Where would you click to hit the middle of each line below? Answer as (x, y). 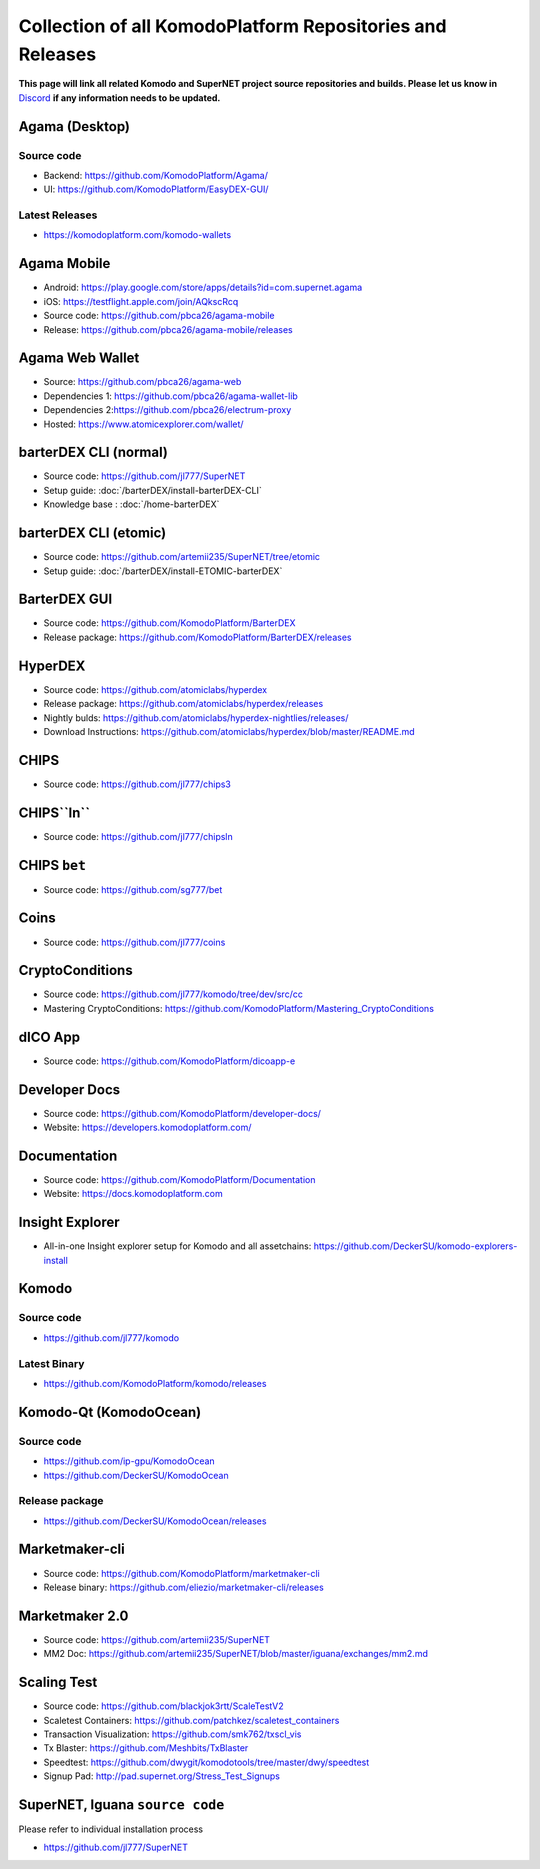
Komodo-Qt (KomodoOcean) (110, 1411)
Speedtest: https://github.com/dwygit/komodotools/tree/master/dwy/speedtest (206, 1762)
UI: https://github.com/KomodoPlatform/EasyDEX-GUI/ (156, 189)
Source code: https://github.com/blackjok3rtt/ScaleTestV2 (163, 1706)
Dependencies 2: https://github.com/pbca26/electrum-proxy (167, 410)
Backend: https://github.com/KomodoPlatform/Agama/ (156, 175)
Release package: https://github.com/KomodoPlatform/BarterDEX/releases (197, 637)
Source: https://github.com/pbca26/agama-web (142, 382)
